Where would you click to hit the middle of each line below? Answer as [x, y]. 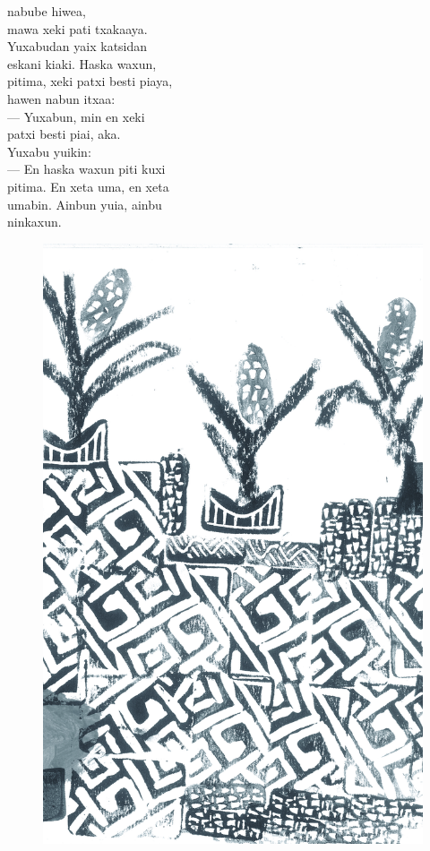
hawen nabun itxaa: [61, 98]
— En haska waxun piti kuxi [86, 169]
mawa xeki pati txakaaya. [77, 28]
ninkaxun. [34, 222]
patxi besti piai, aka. [64, 134]
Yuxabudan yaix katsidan [77, 46]
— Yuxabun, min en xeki [76, 116]
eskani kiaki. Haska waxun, [82, 63]
